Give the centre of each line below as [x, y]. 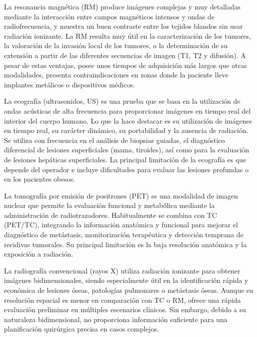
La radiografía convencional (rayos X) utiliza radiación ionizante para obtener [122, 270]
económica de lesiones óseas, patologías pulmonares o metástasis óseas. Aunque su [129, 290]
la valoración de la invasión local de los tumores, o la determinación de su [116, 45]
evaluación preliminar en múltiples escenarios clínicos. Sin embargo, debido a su [125, 309]
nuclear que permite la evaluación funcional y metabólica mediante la [109, 205]
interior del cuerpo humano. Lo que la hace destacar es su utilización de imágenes [128, 120]
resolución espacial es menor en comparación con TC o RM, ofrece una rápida [123, 300]
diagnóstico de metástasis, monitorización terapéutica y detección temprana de [124, 235]
